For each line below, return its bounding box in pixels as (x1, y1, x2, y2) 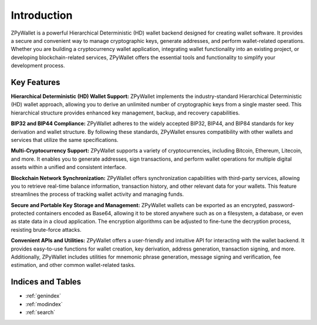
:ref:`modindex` (25, 300, 63, 307)
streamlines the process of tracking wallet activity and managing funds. (11, 191, 184, 198)
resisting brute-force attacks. (11, 226, 82, 233)
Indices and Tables (11, 277, 82, 287)
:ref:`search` (25, 309, 56, 316)
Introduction (11, 9, 73, 22)
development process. (11, 62, 65, 69)
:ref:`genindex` (25, 292, 62, 299)
